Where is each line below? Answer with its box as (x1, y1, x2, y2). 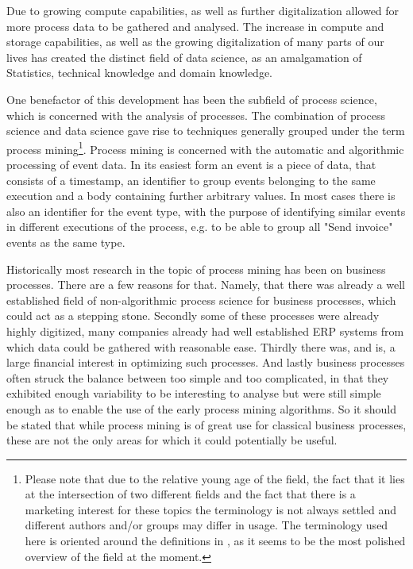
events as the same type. (6, 233, 125, 250)
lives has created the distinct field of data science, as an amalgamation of (6, 48, 362, 65)
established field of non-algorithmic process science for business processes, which (6, 291, 396, 308)
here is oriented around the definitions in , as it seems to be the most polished (25, 532, 406, 549)
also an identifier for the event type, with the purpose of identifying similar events (6, 202, 406, 219)
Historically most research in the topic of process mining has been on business (6, 260, 386, 277)
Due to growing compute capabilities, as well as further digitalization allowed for (6, 2, 399, 18)
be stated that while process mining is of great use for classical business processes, (6, 416, 407, 433)
